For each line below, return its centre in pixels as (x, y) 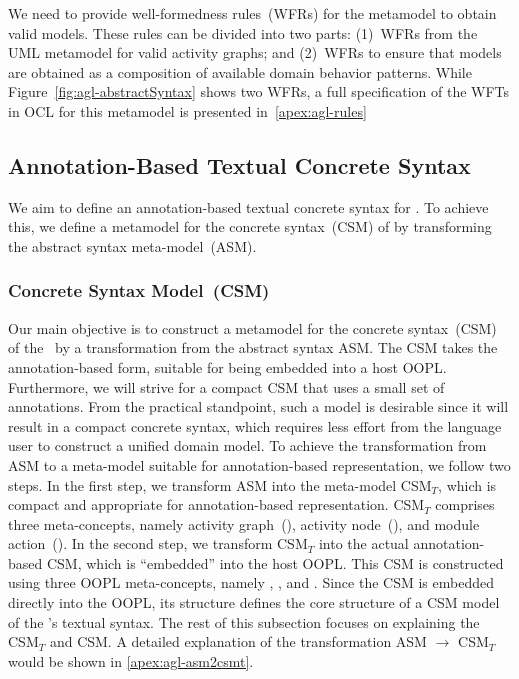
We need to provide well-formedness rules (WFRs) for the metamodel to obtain (252, 13)
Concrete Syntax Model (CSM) (139, 290)
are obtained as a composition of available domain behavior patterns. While (240, 71)
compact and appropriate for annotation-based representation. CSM (216, 504)
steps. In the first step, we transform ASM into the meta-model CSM (220, 484)
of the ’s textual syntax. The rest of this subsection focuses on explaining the (244, 621)
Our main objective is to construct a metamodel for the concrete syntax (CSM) (252, 327)
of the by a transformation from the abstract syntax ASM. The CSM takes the (253, 347)
